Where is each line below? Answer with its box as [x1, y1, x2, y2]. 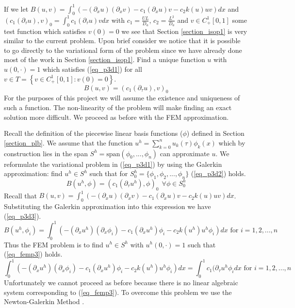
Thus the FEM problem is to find [4, 239, 103, 249]
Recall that [4, 190, 37, 200]
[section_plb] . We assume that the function [4, 137, 133, 147]
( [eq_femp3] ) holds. [4, 249, 63, 259]
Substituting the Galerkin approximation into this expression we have [4, 201, 211, 211]
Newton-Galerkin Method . [4, 296, 84, 307]
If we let [4, 3, 29, 14]
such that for [89, 168, 128, 178]
